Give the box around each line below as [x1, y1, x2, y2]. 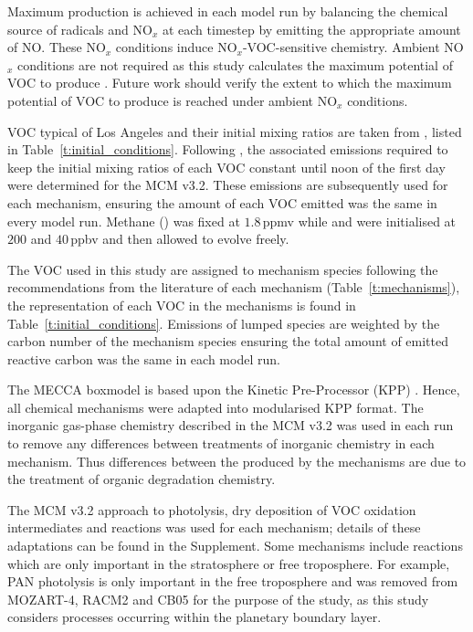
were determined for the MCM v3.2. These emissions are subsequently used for [7, 175, 448, 195]
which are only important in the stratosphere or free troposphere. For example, [7, 553, 450, 573]
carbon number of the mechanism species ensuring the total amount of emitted [7, 332, 449, 351]
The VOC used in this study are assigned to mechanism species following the [7, 259, 438, 279]
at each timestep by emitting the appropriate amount [162, 19, 461, 38]
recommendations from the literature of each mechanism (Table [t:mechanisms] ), [7, 278, 460, 297]
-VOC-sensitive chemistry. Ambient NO [242, 37, 464, 57]
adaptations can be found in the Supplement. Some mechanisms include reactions [7, 536, 463, 555]
